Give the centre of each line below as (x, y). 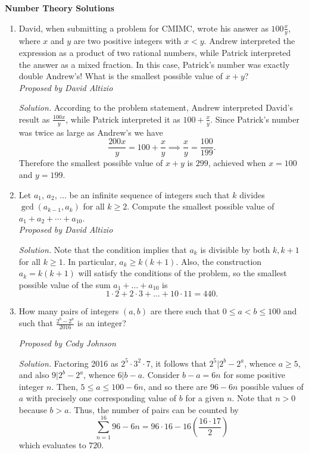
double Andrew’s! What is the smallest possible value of (121, 76)
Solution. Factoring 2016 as (68, 363)
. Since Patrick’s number (255, 119)
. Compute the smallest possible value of (201, 206)
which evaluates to (52, 444)
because (33, 409)
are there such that (185, 311)
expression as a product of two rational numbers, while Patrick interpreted (155, 53)
